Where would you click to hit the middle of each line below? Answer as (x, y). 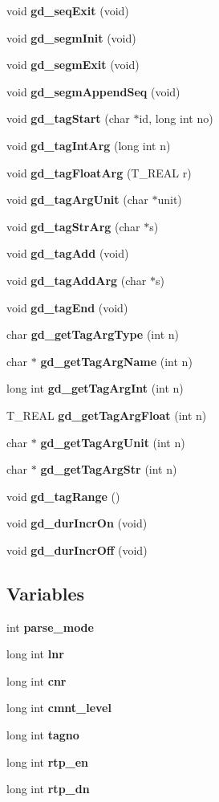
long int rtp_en (48, 761)
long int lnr (35, 654)
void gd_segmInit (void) (71, 37)
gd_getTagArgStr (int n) (109, 469)
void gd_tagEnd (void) (67, 307)
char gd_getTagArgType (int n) (93, 334)
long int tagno (43, 735)
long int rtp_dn (48, 789)
